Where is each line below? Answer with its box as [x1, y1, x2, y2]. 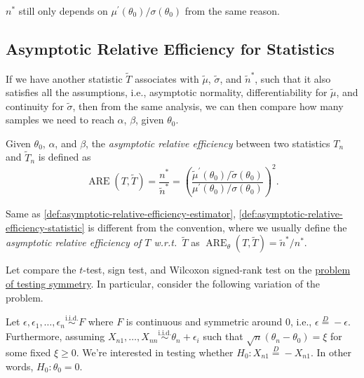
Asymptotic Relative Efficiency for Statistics [6, 37, 335, 59]
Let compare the [6, 262, 76, 277]
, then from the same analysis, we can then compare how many [72, 98, 344, 113]
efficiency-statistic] [6, 220, 85, 234]
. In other [310, 345, 351, 359]
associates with [135, 71, 199, 86]
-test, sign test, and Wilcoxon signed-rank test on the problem [83, 262, 351, 277]
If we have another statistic [6, 71, 123, 86]
